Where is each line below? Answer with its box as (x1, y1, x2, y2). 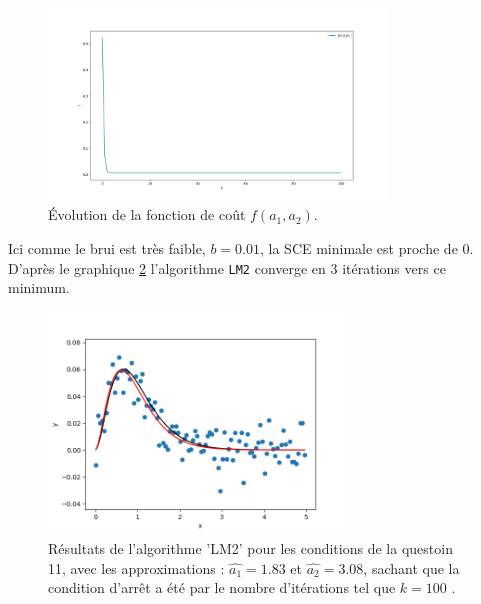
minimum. (8, 277, 70, 298)
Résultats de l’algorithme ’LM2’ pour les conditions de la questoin (48, 537, 453, 558)
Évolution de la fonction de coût (48, 204, 246, 225)
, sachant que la (363, 557, 460, 578)
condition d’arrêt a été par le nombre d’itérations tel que (48, 577, 396, 598)
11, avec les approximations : (48, 557, 225, 578)
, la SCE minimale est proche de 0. (260, 237, 474, 258)
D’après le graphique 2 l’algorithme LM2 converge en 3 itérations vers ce (8, 257, 446, 278)
